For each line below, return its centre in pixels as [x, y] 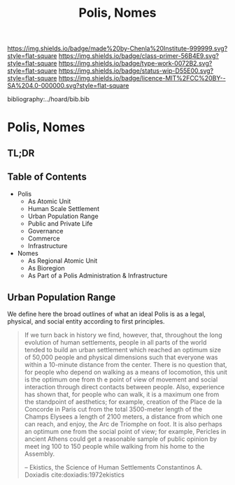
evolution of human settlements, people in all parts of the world [115, 342]
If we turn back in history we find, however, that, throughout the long [123, 335]
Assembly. [39, 454]
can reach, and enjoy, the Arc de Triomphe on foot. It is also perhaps [123, 424]
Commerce [44, 238]
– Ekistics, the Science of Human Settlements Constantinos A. [113, 468]
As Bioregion [46, 268]
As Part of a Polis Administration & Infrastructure [98, 275]
